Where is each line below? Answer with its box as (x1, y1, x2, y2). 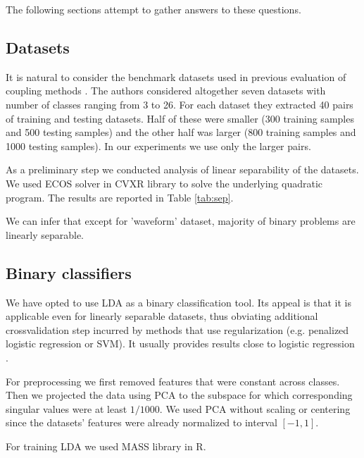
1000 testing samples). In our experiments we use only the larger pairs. (6, 138, 311, 153)
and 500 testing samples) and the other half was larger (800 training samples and (6, 125, 356, 140)
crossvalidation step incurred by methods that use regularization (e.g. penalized (6, 322, 349, 337)
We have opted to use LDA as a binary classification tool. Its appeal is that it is (6, 295, 351, 309)
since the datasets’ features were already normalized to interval (6, 415, 277, 430)
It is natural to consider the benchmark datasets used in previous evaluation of (6, 69, 346, 84)
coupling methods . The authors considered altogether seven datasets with (6, 83, 326, 98)
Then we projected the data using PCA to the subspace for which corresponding (6, 388, 353, 402)
